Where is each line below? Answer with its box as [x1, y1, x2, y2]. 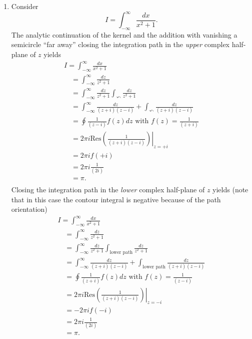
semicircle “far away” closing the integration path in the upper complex [11, 39, 230, 50]
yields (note [212, 184, 248, 195]
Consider [11, 1, 38, 11]
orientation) [11, 204, 47, 214]
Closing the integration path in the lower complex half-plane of [11, 184, 205, 195]
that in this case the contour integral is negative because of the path [11, 194, 221, 204]
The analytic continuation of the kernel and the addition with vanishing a [11, 29, 237, 40]
